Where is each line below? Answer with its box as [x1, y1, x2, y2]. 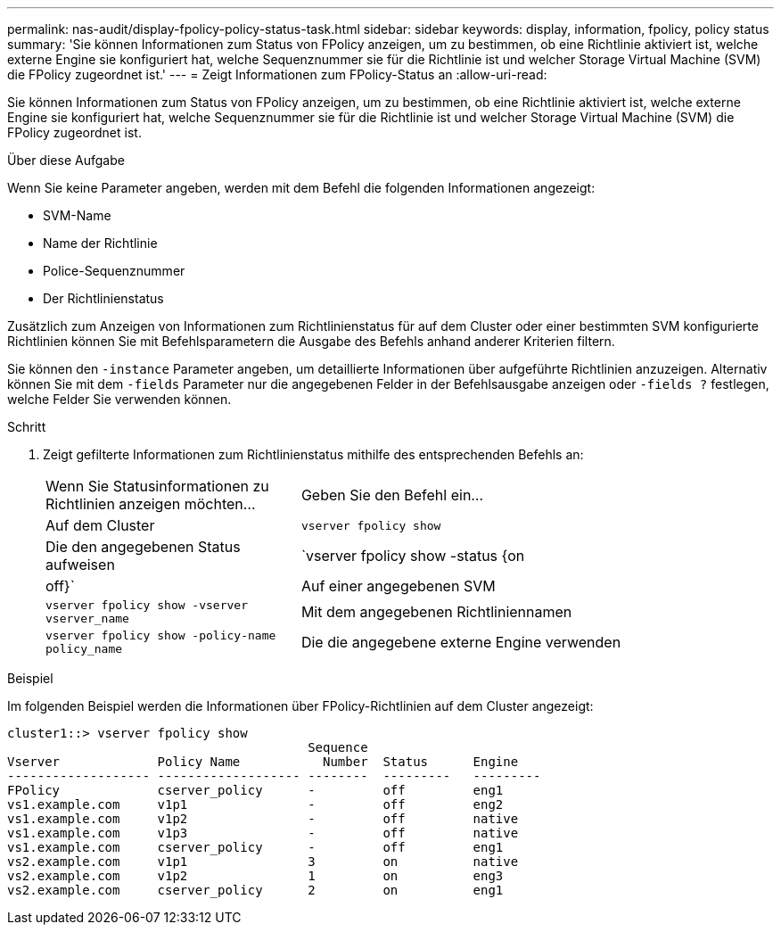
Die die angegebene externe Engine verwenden [300, 633, 621, 651]
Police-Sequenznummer [43, 263, 185, 278]
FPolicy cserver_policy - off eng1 [7, 783, 504, 797]
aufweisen [45, 556, 115, 573]
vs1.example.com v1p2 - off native [7, 812, 519, 826]
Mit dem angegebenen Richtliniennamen [300, 603, 572, 621]
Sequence [308, 740, 368, 755]
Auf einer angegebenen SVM [300, 577, 496, 595]
